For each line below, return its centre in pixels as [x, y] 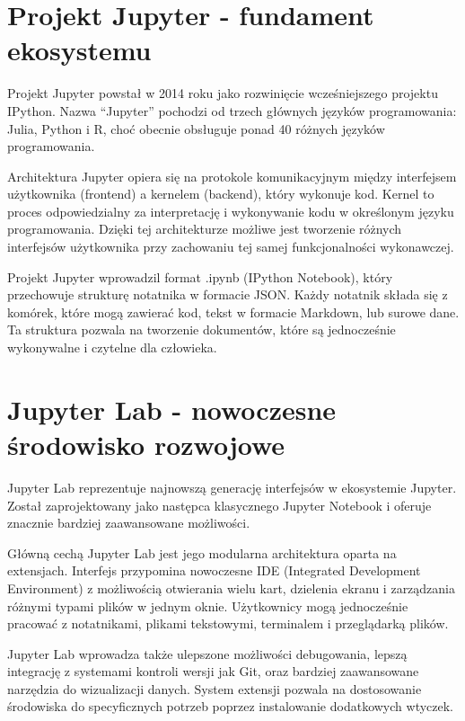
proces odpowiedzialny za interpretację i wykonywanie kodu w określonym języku [231, 211]
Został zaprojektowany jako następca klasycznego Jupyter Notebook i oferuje [219, 505]
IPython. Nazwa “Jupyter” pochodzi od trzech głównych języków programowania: [232, 110]
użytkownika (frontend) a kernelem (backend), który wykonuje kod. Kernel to [221, 194]
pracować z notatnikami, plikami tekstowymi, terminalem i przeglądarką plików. [228, 623]
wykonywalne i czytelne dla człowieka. [112, 347]
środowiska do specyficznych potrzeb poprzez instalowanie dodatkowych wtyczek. [231, 706]
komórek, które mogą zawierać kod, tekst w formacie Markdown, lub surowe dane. [233, 312]
